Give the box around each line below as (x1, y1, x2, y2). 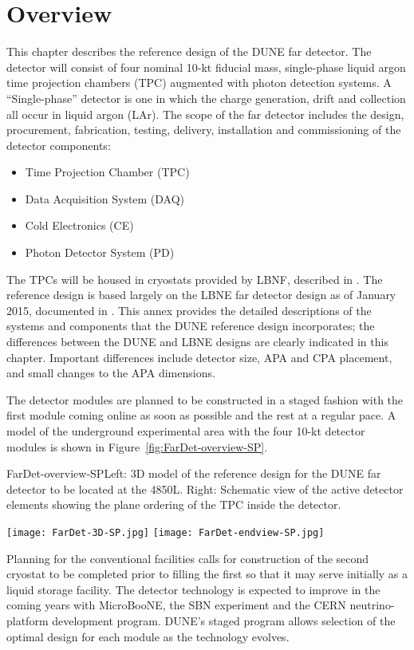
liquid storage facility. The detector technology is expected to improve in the (6, 581, 380, 597)
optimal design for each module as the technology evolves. (6, 628, 290, 644)
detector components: (6, 136, 111, 153)
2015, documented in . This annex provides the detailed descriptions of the (6, 301, 372, 318)
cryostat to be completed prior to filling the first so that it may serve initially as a (6, 565, 408, 582)
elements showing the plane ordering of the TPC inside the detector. (6, 496, 341, 513)
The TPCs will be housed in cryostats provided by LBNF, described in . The (6, 270, 383, 287)
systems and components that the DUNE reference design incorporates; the (6, 317, 375, 334)
